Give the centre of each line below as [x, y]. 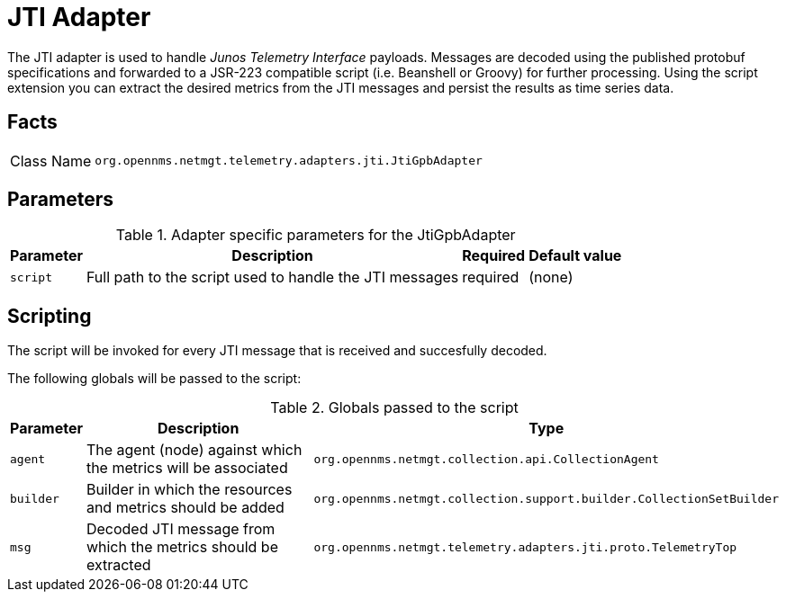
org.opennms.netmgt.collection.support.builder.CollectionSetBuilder [546, 498]
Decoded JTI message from [181, 529]
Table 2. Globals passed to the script [394, 408]
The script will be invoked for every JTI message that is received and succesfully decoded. [277, 351]
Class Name [51, 161]
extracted [118, 565]
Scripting [50, 316]
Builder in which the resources [189, 490]
